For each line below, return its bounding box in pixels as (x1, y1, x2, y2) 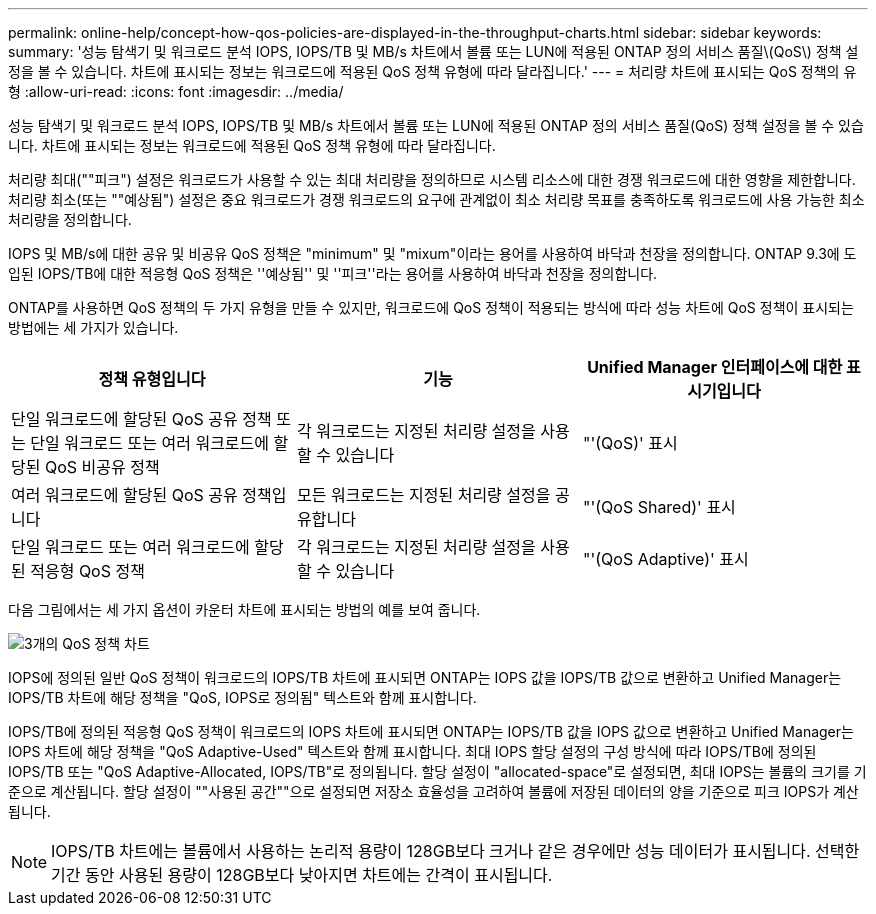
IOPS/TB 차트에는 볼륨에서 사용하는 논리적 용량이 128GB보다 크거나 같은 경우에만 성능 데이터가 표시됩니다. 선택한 (51, 841, 860, 861)
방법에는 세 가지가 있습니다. (8, 319, 179, 336)
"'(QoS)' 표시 (582, 433, 678, 453)
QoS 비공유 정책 (44, 457, 160, 477)
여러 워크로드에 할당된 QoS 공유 (11, 485, 238, 505)
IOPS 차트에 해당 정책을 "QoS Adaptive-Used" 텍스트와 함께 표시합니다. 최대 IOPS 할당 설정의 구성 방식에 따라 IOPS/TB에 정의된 (8, 743, 817, 760)
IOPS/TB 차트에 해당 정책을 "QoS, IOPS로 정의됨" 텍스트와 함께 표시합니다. (8, 689, 477, 706)
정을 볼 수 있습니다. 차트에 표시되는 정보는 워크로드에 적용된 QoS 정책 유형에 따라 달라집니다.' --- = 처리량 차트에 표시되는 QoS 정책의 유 (8, 63, 857, 80)
